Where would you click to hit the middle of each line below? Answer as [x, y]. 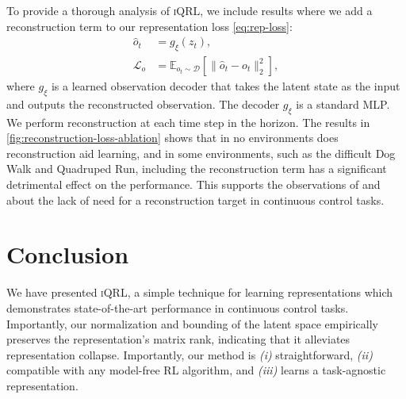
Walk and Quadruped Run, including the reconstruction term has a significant [197, 169]
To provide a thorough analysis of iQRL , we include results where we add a [190, 10]
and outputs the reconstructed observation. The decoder [143, 104]
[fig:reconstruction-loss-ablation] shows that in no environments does [172, 138]
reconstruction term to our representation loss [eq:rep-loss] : [149, 26]
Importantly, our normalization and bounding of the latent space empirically [192, 323]
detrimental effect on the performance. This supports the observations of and [193, 184]
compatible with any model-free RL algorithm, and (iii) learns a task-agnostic [196, 370]
